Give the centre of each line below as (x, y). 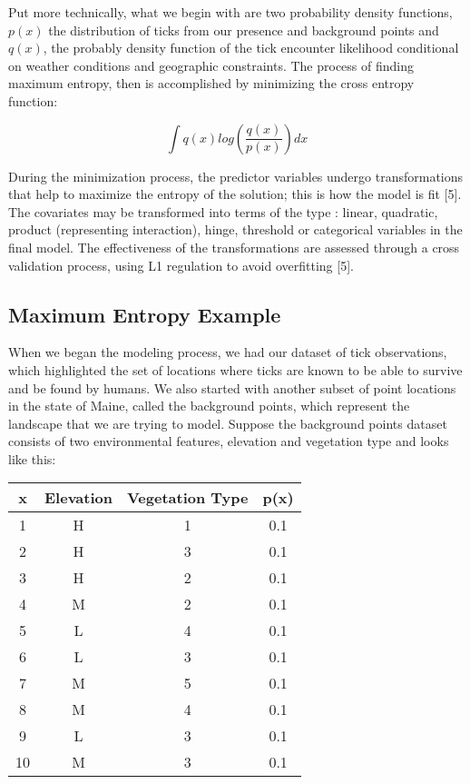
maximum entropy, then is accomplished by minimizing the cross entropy (211, 83)
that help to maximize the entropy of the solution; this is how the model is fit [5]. (235, 194)
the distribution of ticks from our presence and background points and (244, 30)
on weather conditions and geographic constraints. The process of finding (211, 65)
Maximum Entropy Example (145, 314)
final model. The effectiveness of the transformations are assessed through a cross (234, 247)
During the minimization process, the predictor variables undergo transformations (236, 176)
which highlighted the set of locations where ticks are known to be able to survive (235, 369)
